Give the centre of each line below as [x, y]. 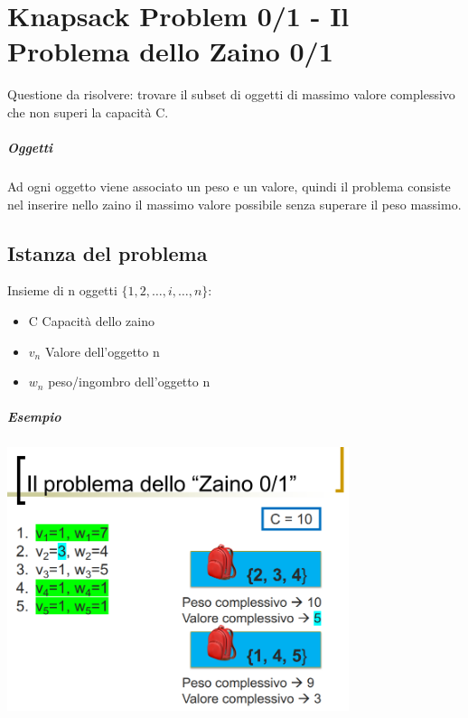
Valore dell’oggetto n [102, 351]
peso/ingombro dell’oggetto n [129, 382]
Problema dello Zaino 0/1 [170, 51]
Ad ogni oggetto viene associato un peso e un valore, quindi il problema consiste [229, 186]
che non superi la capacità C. [88, 112]
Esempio [34, 417]
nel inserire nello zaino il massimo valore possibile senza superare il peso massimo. [234, 204]
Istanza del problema [108, 252]
